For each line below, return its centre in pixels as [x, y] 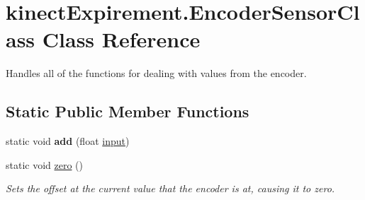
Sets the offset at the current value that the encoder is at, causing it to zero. [170, 188]
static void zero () [45, 164]
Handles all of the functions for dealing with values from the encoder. [156, 73]
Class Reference [121, 39]
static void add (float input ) [68, 141]
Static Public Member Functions [128, 111]
